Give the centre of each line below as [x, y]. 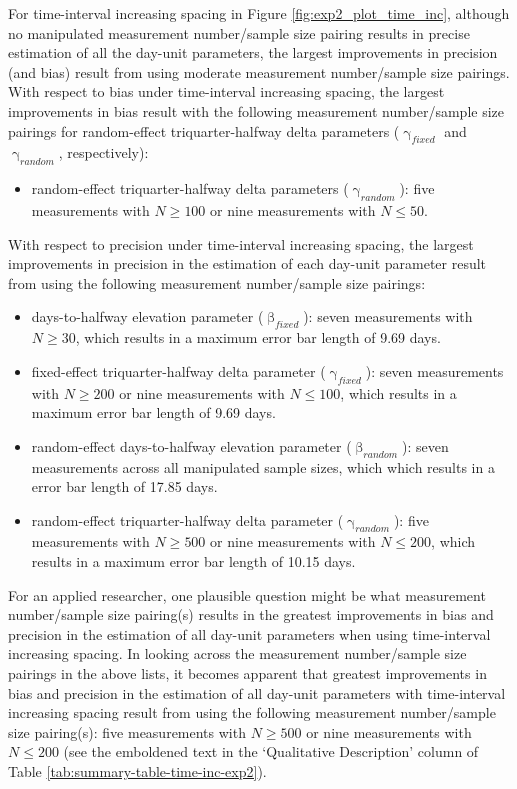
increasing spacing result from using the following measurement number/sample [252, 712]
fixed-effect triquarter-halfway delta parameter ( [178, 370]
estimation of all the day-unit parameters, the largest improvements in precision [253, 52]
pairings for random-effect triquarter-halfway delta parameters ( [204, 130]
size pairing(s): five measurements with [127, 731]
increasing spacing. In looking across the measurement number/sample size [237, 653]
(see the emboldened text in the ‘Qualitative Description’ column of [271, 751]
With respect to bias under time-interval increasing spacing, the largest [226, 91]
